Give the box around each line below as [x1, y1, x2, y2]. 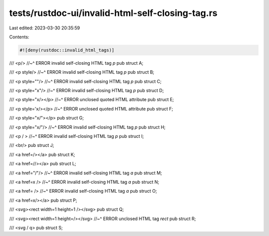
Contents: [9, 34, 29, 40]
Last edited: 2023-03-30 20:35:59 [9, 25, 80, 31]
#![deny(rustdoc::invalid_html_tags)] [19, 47, 115, 53]
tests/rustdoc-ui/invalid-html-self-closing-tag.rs [9, 7, 218, 18]
